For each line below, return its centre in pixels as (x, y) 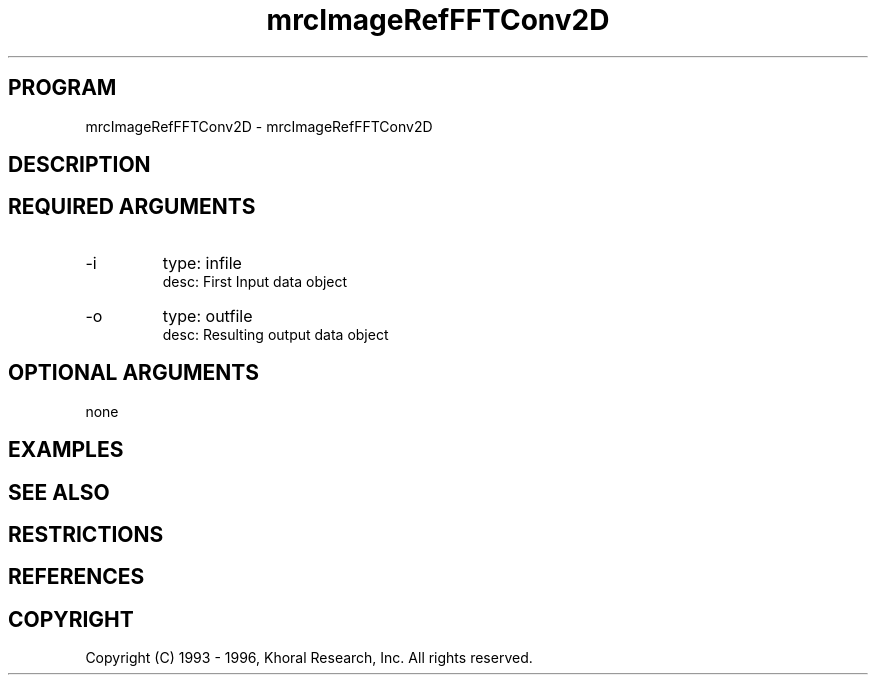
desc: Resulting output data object (275, 334)
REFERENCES (76, 577)
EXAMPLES (66, 450)
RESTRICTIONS (86, 534)
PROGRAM (62, 88)
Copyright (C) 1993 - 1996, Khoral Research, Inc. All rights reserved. (309, 658)
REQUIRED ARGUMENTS (132, 207)
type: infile (202, 262)
